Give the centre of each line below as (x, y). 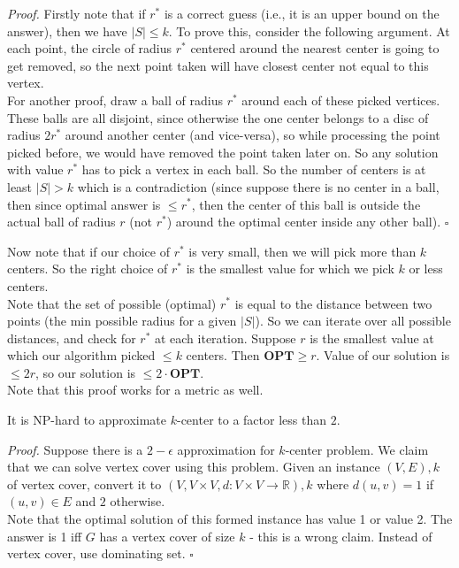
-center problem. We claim (357, 449)
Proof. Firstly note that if (76, 13)
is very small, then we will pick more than (302, 251)
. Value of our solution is (383, 355)
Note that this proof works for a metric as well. (135, 390)
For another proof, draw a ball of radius (115, 100)
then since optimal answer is (84, 204)
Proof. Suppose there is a (75, 449)
